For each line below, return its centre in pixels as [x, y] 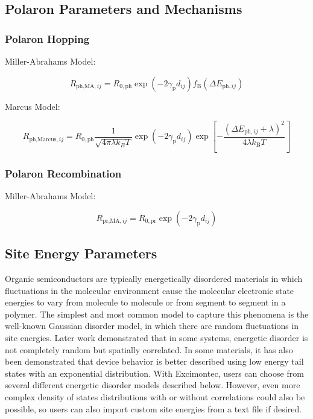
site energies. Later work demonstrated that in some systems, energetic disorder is [156, 338]
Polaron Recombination [63, 173]
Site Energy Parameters [81, 253]
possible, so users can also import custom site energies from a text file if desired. [153, 408]
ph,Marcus [43, 139]
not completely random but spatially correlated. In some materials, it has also [149, 349]
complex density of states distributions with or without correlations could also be [155, 397]
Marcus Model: [33, 106]
